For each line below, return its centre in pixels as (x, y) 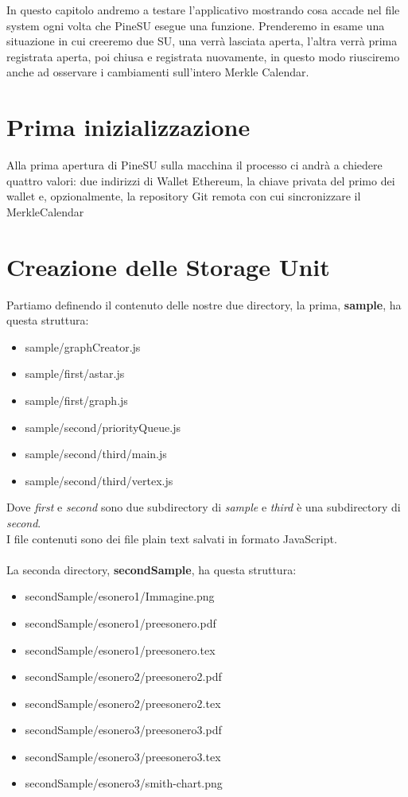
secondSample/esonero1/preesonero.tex (120, 649)
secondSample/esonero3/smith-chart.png (124, 783)
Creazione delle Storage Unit (168, 266)
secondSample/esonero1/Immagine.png (120, 596)
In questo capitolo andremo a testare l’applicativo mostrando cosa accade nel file (203, 10)
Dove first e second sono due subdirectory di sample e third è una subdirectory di (204, 507)
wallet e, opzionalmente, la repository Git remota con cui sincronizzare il (184, 196)
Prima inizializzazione (128, 127)
